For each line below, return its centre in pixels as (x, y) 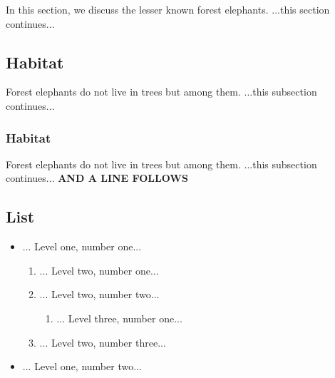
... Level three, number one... (119, 318)
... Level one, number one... (82, 246)
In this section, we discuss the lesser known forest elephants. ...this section (168, 9)
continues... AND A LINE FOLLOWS (97, 178)
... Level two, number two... (99, 294)
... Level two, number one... (99, 270)
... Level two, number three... (103, 342)
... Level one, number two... (82, 366)
